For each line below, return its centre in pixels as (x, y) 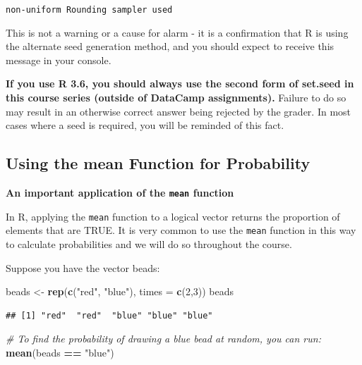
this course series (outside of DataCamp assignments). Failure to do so (176, 98)
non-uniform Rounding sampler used (89, 10)
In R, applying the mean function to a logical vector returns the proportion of (173, 216)
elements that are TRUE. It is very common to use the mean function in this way (181, 230)
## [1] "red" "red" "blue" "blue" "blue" (109, 315)
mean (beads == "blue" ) (60, 352)
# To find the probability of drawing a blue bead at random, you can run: (163, 339)
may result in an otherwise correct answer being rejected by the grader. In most (179, 111)
